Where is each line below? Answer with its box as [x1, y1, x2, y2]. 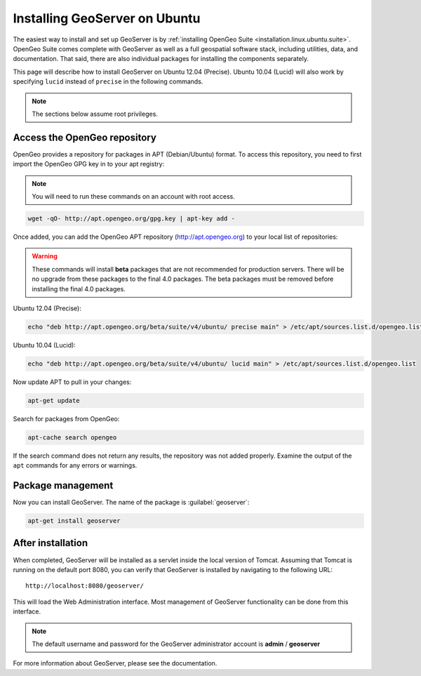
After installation [13, 537, 88, 549]
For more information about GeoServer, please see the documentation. [13, 659, 218, 668]
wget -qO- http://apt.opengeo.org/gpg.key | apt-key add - [27, 214, 235, 223]
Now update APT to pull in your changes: [13, 378, 132, 386]
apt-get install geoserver [27, 517, 121, 525]
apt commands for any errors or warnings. [13, 461, 138, 470]
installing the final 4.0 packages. [32, 284, 126, 293]
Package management [13, 479, 114, 491]
